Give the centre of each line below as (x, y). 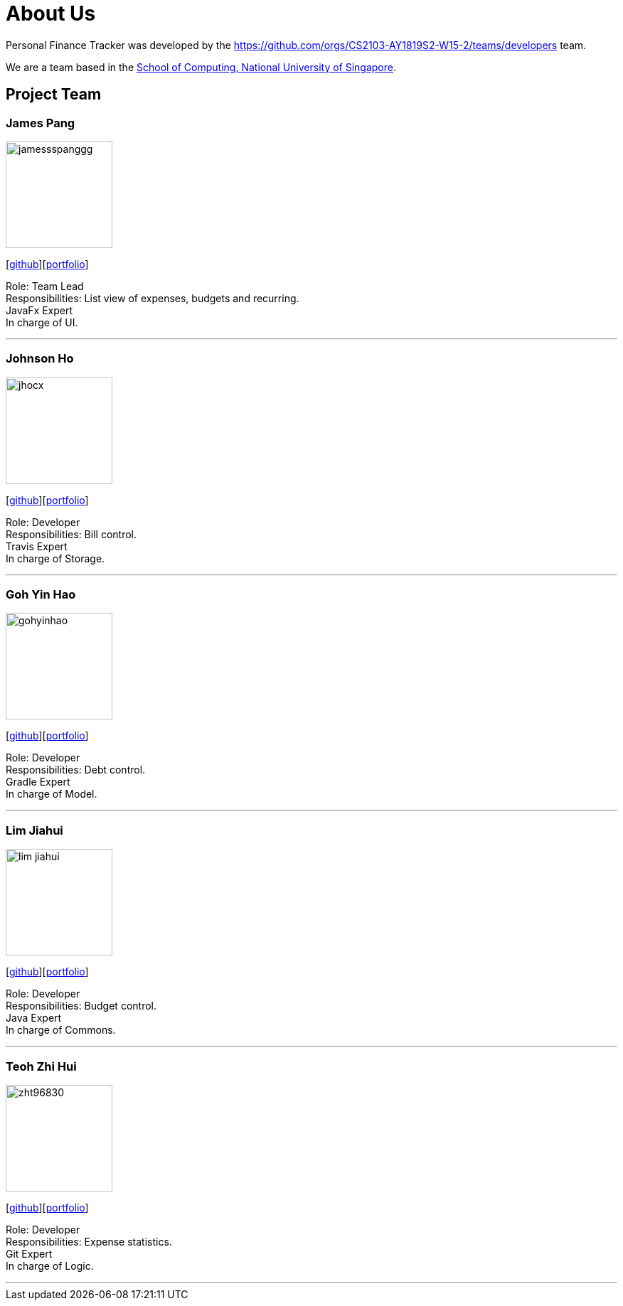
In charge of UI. (42, 322)
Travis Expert (37, 546)
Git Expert (29, 1253)
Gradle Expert (38, 782)
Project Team (54, 95)
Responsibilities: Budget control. (81, 1006)
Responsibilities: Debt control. (76, 770)
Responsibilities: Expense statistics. (89, 1241)
